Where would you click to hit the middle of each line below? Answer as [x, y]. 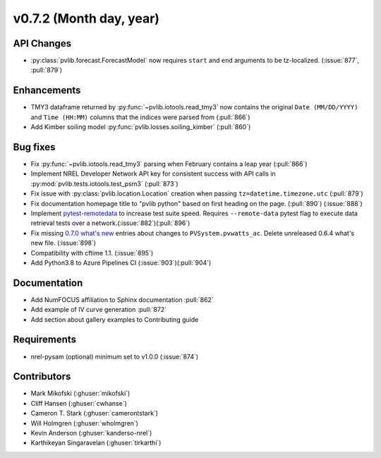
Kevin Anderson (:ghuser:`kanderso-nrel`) [91, 433]
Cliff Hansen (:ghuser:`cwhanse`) [79, 403]
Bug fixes [34, 147]
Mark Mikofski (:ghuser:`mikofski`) [80, 393]
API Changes [42, 43]
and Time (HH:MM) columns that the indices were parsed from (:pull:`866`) [140, 117]
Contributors [42, 376]
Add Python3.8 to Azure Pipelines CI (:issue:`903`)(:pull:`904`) [121, 263]
